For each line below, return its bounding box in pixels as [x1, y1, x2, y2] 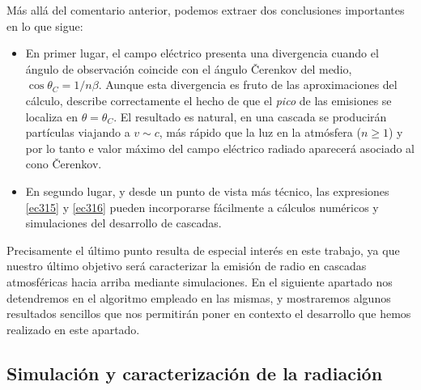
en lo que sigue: [6, 17, 83, 34]
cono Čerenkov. [25, 155, 102, 172]
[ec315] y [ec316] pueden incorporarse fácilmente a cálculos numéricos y [25, 198, 379, 215]
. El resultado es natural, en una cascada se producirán [113, 108, 387, 125]
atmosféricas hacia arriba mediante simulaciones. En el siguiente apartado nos [6, 273, 393, 290]
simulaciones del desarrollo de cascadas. [25, 214, 222, 231]
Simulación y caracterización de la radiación [6, 360, 383, 385]
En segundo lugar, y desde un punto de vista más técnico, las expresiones [25, 182, 389, 199]
